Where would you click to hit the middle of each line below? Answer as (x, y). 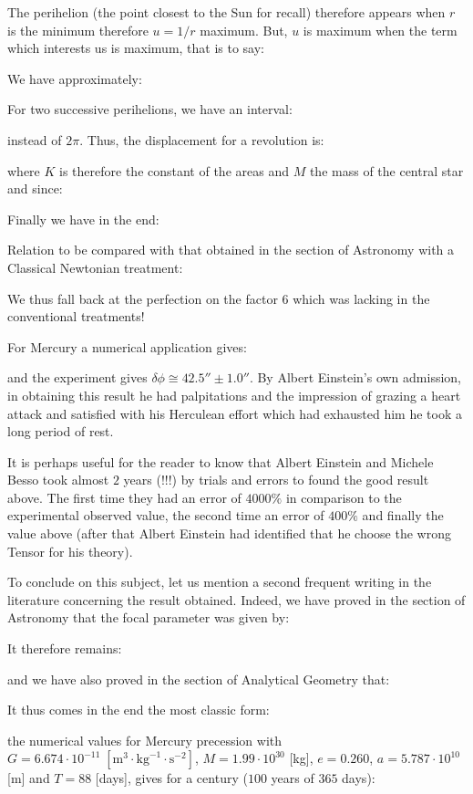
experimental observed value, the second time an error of (166, 515)
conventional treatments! (76, 316)
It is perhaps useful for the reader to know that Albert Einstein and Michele (221, 461)
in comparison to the (344, 497)
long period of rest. (61, 431)
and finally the (403, 515)
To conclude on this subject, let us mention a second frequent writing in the (220, 582)
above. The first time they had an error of (124, 497)
